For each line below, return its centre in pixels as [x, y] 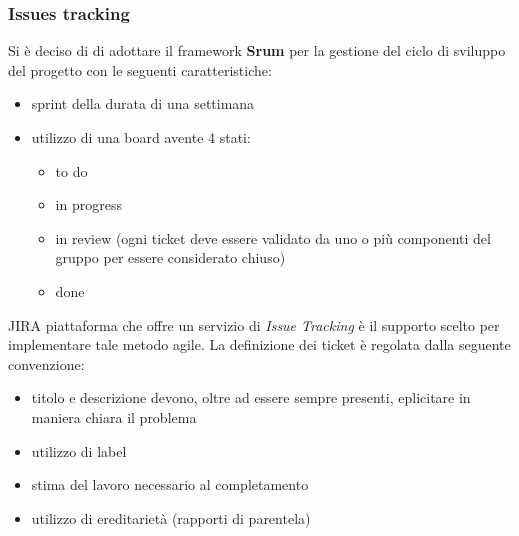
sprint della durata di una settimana [143, 103]
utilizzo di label [79, 450]
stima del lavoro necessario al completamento [170, 484]
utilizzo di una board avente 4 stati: [141, 137]
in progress [88, 204]
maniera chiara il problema [114, 416]
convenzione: [46, 363]
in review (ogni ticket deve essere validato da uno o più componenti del [273, 237]
